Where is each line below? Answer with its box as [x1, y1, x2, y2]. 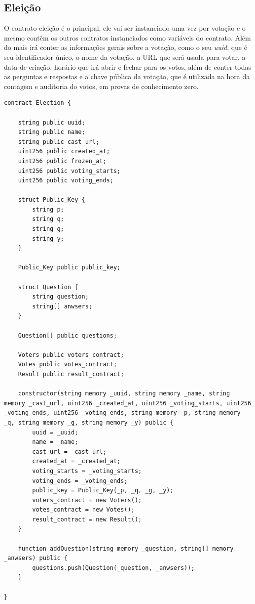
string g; [32, 225, 64, 233]
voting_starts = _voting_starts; [32, 467, 142, 475]
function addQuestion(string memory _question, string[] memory [18, 545, 234, 552]
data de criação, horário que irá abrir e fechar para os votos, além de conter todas [4, 61, 252, 72]
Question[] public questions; [18, 332, 117, 339]
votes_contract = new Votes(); [32, 506, 135, 514]
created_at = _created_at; [32, 458, 121, 465]
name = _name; [32, 438, 78, 446]
